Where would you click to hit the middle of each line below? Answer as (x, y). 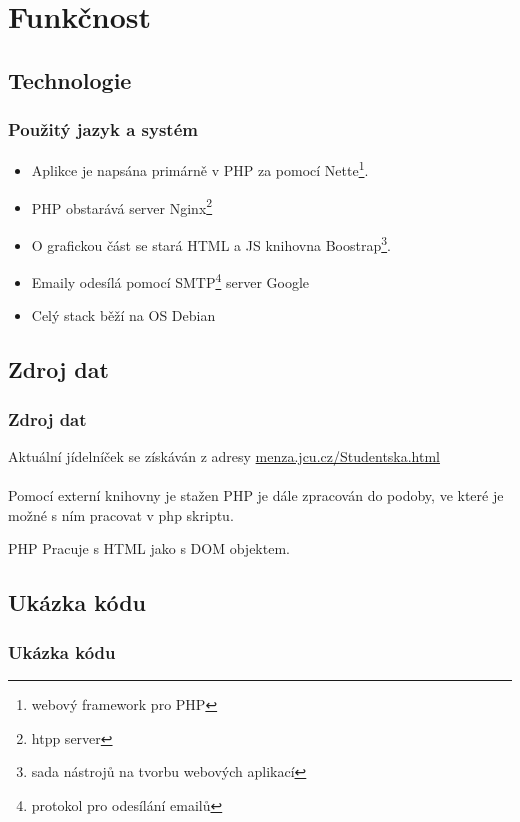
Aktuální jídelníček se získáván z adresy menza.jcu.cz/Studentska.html (224, 455)
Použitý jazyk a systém (103, 129)
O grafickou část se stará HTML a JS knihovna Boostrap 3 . (211, 243)
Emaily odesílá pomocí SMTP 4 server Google (170, 280)
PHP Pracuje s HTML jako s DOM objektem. (149, 548)
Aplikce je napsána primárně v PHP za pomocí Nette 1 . (200, 169)
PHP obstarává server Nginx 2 (122, 206)
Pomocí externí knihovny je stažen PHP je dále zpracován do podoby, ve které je (256, 495)
